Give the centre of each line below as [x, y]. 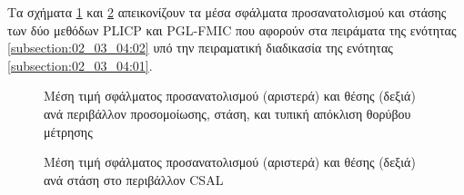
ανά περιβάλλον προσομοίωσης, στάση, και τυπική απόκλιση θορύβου [227, 113]
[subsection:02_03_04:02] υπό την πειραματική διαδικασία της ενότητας [200, 48]
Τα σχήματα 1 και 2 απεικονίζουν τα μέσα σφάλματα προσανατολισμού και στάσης [227, 12]
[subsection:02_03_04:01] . [80, 65]
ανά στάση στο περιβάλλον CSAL [134, 179]
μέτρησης [68, 131]
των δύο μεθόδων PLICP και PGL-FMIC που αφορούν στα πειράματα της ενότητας [232, 29]
